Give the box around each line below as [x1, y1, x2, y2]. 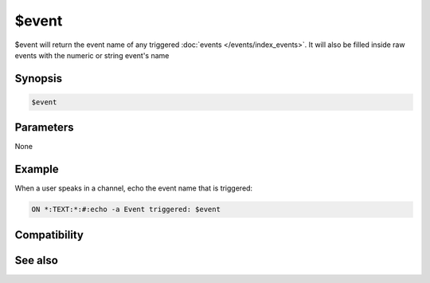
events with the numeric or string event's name [14, 50, 170, 60]
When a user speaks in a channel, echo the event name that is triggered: [14, 183, 253, 193]
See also [14, 254, 59, 267]
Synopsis [14, 72, 63, 85]
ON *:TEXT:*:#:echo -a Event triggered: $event [31, 205, 221, 214]
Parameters [14, 120, 74, 135]
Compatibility [14, 228, 84, 242]
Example [14, 163, 59, 176]
